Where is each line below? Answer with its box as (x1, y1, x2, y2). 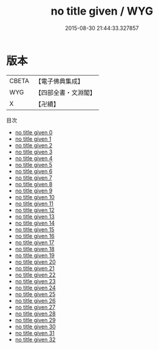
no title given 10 (15, 193, 55, 200)
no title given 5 (15, 161, 53, 168)
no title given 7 (15, 174, 53, 181)
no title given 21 (15, 264, 55, 272)
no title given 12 (15, 206, 55, 214)
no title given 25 (15, 291, 56, 298)
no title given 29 (15, 316, 56, 323)
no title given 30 (15, 323, 56, 330)
